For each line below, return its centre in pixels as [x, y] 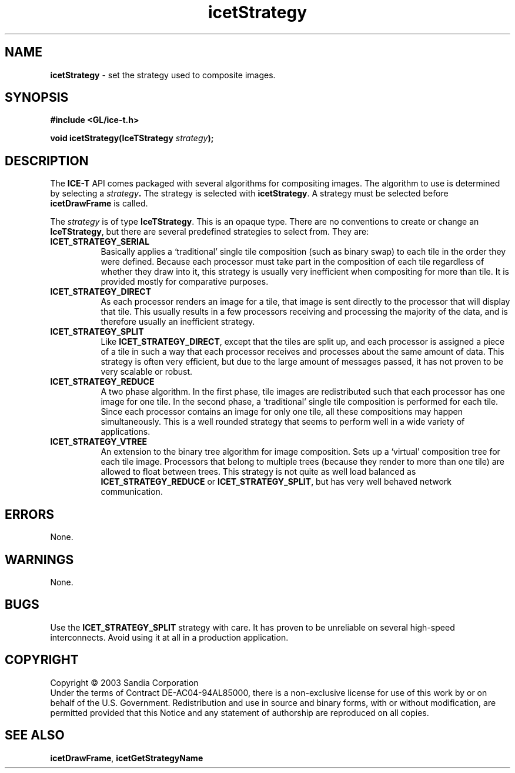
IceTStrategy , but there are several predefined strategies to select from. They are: [210, 232]
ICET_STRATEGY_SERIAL [100, 242]
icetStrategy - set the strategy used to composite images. [163, 75]
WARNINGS [39, 559]
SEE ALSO [35, 735]
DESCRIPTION [47, 161]
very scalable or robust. [147, 372]
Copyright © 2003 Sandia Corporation [124, 682]
